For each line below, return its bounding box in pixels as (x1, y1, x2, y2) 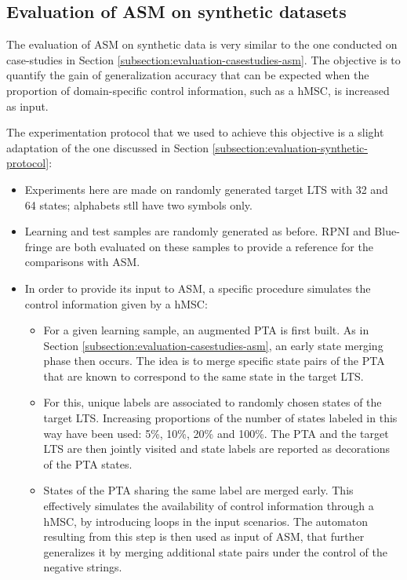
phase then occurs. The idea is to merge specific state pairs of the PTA (43, 352, 385, 369)
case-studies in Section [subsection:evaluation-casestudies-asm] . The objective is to (6, 51, 401, 67)
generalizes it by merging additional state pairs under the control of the (43, 543, 387, 560)
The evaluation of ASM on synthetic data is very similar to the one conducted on (6, 36, 398, 53)
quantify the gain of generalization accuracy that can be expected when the (6, 67, 369, 83)
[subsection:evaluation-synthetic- (212, 139, 368, 155)
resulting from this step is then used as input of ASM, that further (43, 528, 365, 545)
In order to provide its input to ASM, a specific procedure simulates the (24, 279, 371, 296)
